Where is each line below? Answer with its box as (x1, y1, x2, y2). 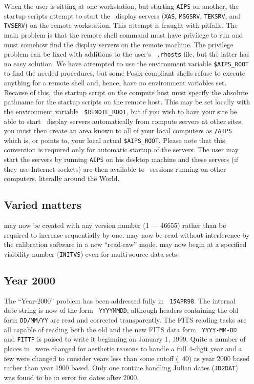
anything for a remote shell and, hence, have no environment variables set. (4, 78, 227, 88)
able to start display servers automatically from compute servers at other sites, (4, 116, 243, 126)
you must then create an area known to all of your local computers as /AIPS (4, 125, 232, 136)
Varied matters (4, 197, 82, 212)
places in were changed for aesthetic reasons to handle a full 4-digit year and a (4, 343, 242, 353)
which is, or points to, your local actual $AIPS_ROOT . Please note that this (4, 135, 225, 145)
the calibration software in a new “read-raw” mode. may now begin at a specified (4, 239, 247, 249)
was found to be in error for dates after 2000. (4, 372, 139, 382)
